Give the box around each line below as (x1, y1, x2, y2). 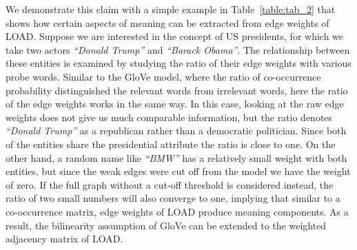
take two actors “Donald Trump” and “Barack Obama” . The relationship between (6, 42, 350, 56)
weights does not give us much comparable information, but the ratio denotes (6, 110, 333, 124)
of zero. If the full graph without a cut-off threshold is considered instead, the (6, 177, 334, 191)
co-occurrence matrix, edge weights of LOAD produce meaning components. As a (6, 204, 349, 218)
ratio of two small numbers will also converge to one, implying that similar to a (6, 191, 340, 205)
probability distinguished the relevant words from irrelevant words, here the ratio (6, 83, 348, 97)
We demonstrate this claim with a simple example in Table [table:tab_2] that (6, 2, 336, 16)
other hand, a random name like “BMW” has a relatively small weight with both (6, 150, 347, 165)
